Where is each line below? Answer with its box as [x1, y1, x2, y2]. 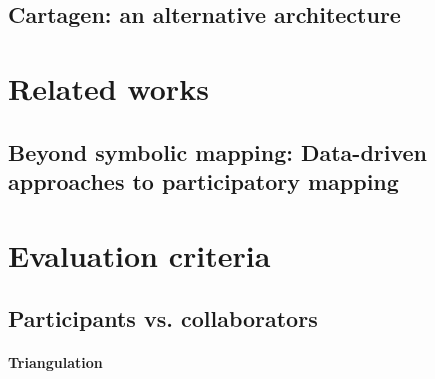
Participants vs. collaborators [8, 303, 318, 334]
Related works [8, 67, 209, 108]
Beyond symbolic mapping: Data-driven [8, 136, 428, 167]
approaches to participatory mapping [8, 165, 399, 196]
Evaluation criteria [8, 234, 271, 275]
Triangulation [8, 352, 103, 373]
